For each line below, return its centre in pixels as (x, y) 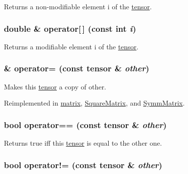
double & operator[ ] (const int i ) (70, 28)
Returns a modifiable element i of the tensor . (71, 46)
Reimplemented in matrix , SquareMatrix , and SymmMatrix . (94, 103)
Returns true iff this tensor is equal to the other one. (83, 143)
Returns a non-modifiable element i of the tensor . (78, 6)
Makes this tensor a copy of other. (55, 86)
